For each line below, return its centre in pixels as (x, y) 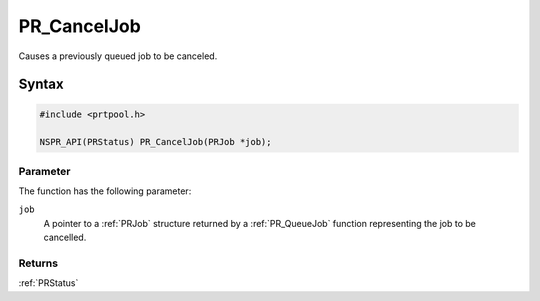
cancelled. (65, 237)
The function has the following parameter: (105, 191)
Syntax (41, 84)
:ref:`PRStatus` (48, 283)
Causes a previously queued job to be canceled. (118, 56)
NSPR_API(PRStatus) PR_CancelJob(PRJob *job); (155, 142)
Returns (38, 263)
